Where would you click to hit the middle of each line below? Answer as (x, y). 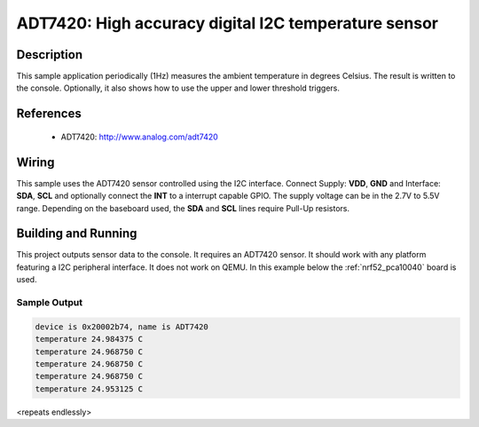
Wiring (35, 162)
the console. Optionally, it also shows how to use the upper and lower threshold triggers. (178, 88)
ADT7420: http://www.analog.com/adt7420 (140, 137)
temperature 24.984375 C (89, 339)
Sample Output (50, 302)
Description (50, 55)
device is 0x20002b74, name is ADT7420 (122, 327)
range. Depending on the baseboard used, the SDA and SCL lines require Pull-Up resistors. (183, 208)
